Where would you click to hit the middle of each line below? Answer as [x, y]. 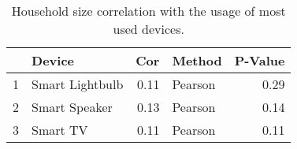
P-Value [260, 60]
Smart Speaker [72, 107]
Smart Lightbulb [78, 84]
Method [197, 60]
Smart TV [60, 130]
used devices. [148, 29]
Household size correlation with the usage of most [148, 11]
